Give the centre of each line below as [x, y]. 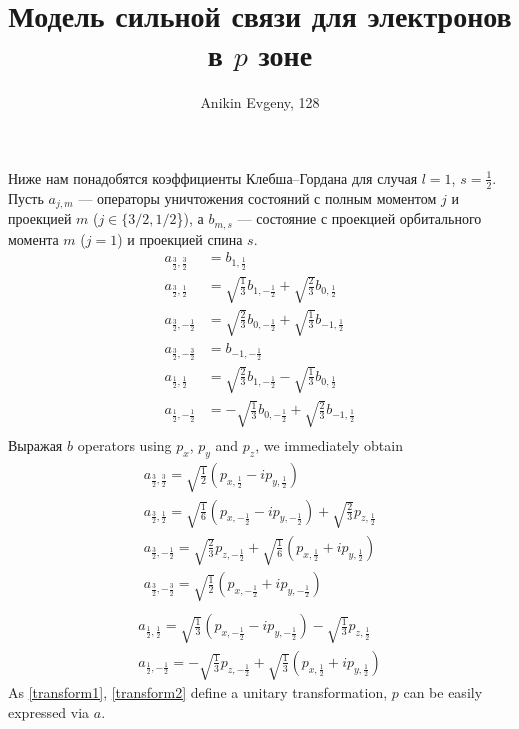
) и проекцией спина [180, 238]
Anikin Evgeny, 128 [260, 102]
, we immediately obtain [329, 445]
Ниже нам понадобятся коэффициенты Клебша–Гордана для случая [213, 177]
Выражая [35, 445]
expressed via [49, 711]
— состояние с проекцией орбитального [359, 218]
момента [33, 238]
